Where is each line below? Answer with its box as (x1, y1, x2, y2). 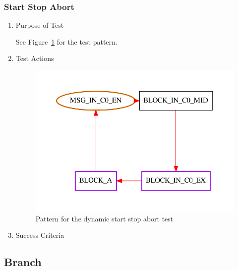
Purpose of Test (15, 20, 64, 30)
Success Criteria (15, 230, 64, 240)
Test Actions (15, 53, 54, 63)
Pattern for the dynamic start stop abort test (35, 213, 174, 223)
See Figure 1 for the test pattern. (15, 36, 118, 47)
